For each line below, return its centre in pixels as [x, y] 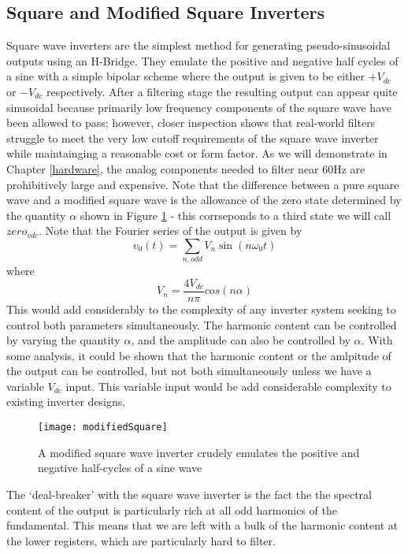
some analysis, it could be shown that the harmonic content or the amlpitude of [199, 355]
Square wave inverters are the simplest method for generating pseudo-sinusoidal [198, 45]
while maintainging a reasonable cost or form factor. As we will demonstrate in [197, 153]
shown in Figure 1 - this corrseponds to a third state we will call [236, 215]
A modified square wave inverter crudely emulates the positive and [199, 452]
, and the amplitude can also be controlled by [241, 340]
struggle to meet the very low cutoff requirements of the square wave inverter [193, 138]
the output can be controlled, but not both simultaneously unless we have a [189, 371]
